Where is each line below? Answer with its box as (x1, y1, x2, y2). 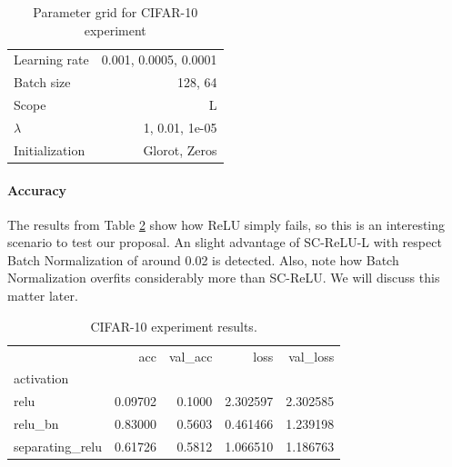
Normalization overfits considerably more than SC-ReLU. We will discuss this (7, 268, 440, 287)
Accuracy (7, 180, 67, 199)
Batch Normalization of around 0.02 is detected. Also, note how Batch (7, 250, 399, 269)
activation (14, 369, 69, 388)
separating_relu (14, 436, 103, 455)
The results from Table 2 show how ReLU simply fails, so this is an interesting (7, 214, 446, 233)
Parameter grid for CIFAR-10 (33, 3, 198, 21)
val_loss (288, 346, 335, 365)
